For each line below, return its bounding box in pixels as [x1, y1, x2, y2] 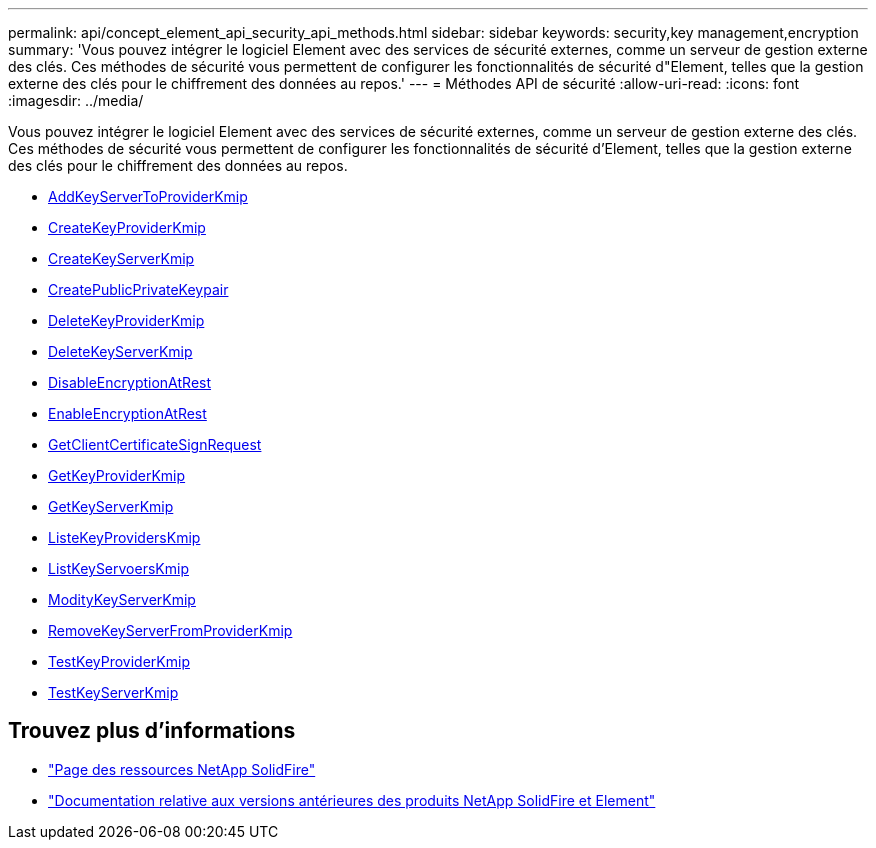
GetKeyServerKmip [48, 498, 174, 515]
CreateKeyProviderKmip [48, 219, 206, 236]
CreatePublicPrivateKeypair [48, 281, 229, 298]
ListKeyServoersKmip [48, 560, 189, 577]
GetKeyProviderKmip [48, 467, 186, 484]
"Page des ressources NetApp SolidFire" [48, 760, 316, 778]
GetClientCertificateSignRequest [48, 436, 262, 453]
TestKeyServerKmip [48, 684, 179, 701]
